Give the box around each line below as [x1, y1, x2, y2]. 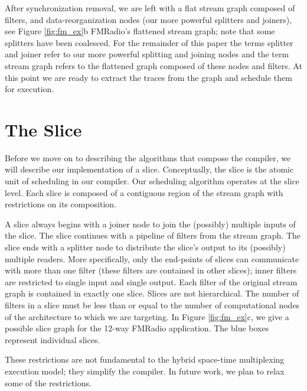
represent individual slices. [5, 333, 100, 346]
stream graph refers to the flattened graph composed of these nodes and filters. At [5, 59, 302, 71]
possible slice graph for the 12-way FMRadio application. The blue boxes [5, 322, 269, 334]
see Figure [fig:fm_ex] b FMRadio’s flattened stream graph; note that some [5, 25, 275, 37]
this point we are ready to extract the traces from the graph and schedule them [5, 71, 292, 83]
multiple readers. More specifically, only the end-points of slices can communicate [5, 252, 299, 265]
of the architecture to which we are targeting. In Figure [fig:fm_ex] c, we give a [5, 310, 289, 322]
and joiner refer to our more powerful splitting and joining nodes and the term [5, 48, 289, 60]
